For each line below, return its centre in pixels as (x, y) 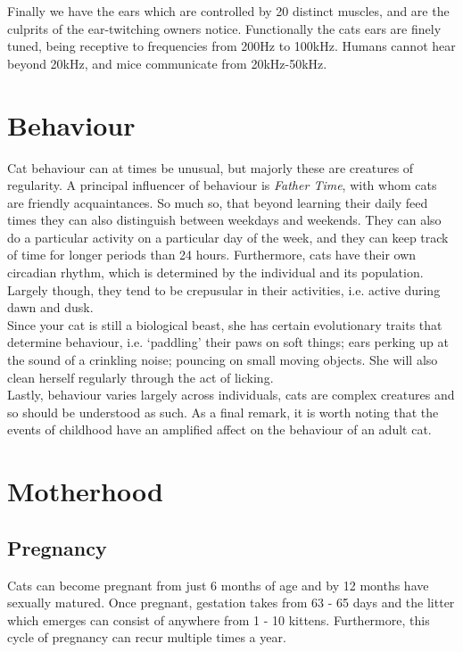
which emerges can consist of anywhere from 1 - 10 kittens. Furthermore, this (219, 619)
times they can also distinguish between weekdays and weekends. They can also (224, 220)
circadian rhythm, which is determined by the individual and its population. (215, 272)
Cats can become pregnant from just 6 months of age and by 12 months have (218, 585)
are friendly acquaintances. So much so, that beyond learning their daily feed (218, 202)
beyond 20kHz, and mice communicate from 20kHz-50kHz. (167, 63)
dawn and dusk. (50, 307)
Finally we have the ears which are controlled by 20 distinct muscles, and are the (228, 11)
